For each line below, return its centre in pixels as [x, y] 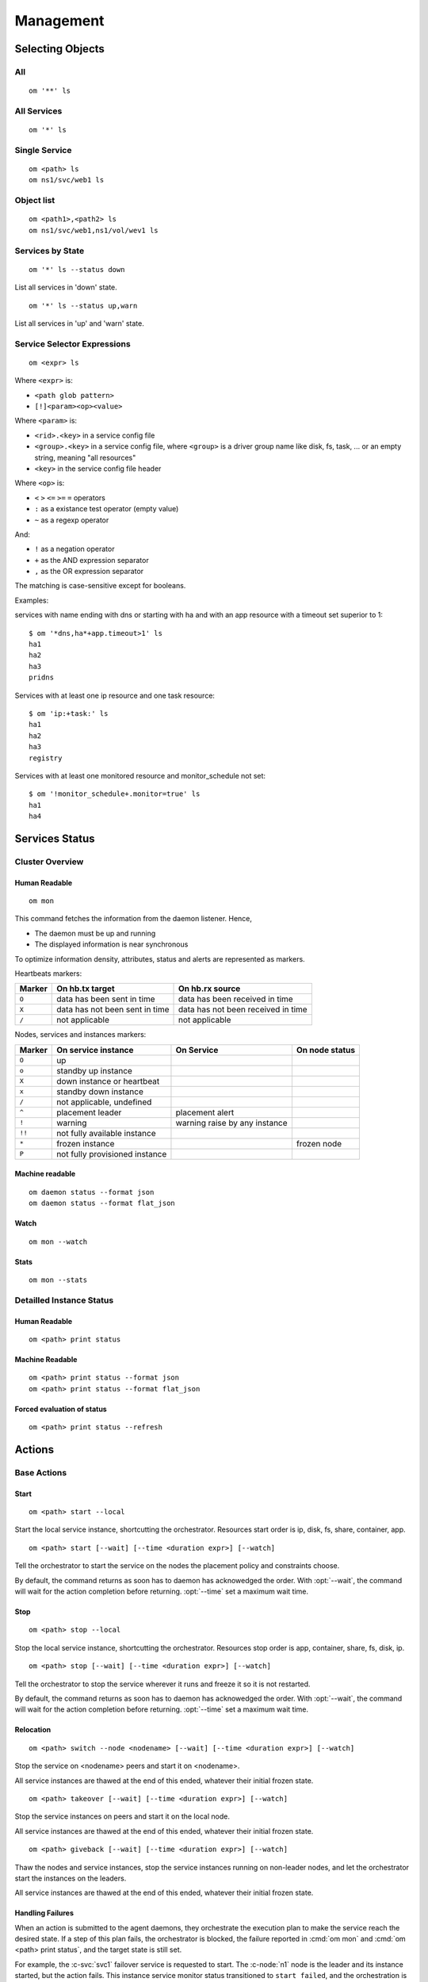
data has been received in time [236, 999]
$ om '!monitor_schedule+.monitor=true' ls [115, 794]
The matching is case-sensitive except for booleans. [100, 586]
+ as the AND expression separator [92, 560]
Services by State [50, 251]
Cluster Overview [49, 862]
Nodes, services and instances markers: [80, 1035]
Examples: [32, 600]
